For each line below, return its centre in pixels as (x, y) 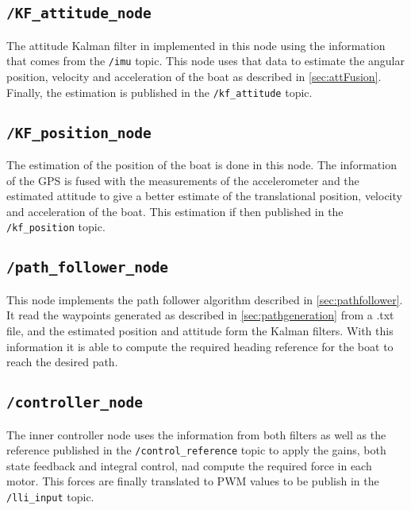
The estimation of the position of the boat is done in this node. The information (202, 165)
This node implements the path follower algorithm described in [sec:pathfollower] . (205, 299)
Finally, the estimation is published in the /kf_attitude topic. (159, 92)
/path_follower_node (88, 268)
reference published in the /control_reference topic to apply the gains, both (196, 450)
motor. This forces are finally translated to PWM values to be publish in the (193, 481)
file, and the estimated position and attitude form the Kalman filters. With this (200, 331)
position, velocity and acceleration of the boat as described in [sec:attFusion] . (194, 77)
